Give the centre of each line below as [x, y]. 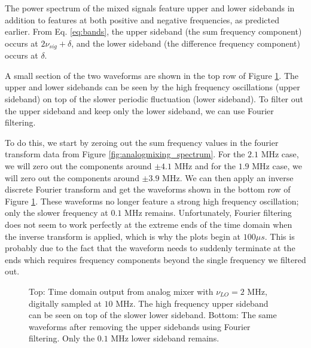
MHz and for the [205, 165]
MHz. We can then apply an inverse [228, 177]
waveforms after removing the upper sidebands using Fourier [140, 326]
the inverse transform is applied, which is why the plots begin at [123, 236]
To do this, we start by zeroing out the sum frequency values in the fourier [142, 142]
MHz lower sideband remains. [165, 338]
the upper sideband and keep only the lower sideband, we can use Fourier [139, 110]
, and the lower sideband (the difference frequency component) [186, 43]
